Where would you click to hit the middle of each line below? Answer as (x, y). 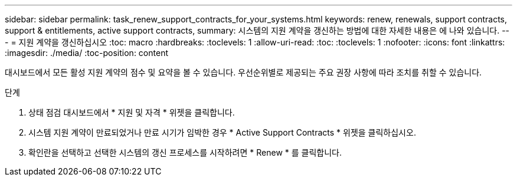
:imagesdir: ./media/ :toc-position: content (86, 53)
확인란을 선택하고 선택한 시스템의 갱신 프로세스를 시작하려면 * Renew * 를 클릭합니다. (185, 152)
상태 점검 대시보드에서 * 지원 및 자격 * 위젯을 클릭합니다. (132, 112)
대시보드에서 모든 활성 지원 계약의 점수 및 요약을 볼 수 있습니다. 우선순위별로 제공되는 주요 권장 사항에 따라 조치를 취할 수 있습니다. (243, 72)
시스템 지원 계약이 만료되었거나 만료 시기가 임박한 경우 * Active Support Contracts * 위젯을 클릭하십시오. (222, 132)
